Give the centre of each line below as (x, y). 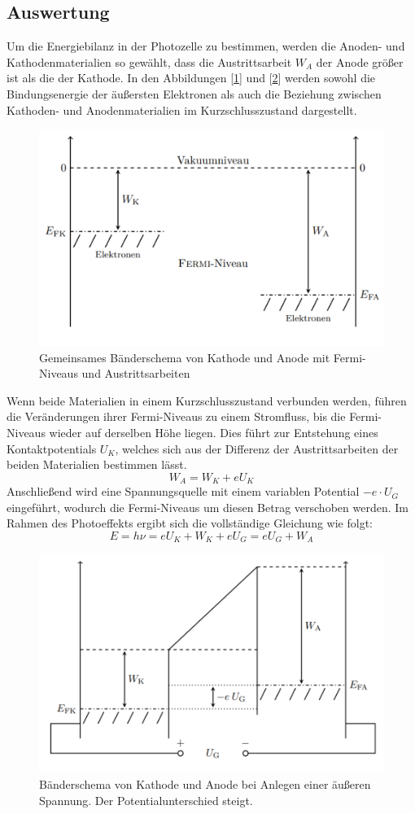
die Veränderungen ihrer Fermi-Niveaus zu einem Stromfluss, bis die (176, 416)
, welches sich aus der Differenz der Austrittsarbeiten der (257, 448)
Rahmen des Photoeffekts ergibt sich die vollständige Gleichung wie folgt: (190, 523)
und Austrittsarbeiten (136, 373)
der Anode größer (360, 61)
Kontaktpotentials (52, 448)
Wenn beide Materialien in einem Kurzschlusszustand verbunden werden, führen (207, 400)
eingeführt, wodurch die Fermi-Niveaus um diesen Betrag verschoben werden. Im (207, 507)
